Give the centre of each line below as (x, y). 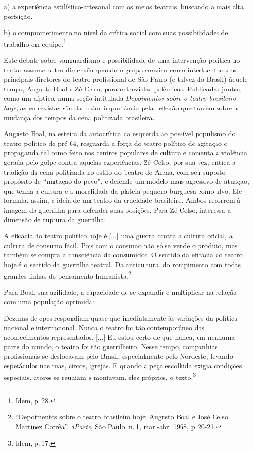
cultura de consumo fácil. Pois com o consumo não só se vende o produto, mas (121, 245)
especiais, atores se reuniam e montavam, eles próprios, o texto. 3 (100, 376)
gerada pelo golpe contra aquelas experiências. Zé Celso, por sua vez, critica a (120, 162)
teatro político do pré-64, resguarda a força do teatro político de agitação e (116, 143)
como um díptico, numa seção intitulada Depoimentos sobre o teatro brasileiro (120, 98)
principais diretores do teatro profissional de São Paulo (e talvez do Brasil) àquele (126, 79)
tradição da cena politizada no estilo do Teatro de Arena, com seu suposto (115, 171)
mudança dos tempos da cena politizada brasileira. (79, 117)
